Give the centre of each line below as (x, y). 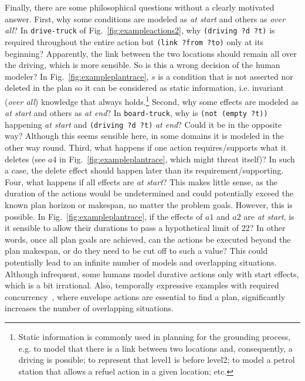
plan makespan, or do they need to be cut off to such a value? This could (136, 251)
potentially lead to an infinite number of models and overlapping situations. (141, 262)
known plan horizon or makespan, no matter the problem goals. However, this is (149, 205)
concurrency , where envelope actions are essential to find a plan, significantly (145, 296)
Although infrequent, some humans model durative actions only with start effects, (152, 273)
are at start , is (269, 216)
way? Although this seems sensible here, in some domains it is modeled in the (144, 136)
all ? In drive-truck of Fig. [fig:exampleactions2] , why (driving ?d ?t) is (140, 30)
